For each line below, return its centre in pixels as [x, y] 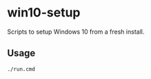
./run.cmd [21, 69]
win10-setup [44, 13]
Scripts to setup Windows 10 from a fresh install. [76, 32]
